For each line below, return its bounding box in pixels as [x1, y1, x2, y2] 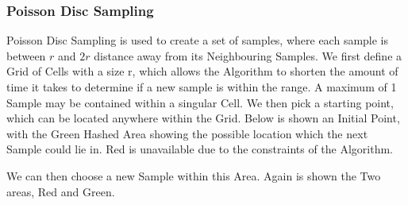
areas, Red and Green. [6, 183, 115, 199]
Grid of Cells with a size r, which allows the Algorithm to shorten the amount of [6, 63, 398, 79]
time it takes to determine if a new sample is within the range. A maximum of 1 [6, 79, 397, 95]
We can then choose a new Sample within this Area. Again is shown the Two [6, 167, 381, 184]
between [6, 47, 46, 64]
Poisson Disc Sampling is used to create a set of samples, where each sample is [6, 32, 389, 48]
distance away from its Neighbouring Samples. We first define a [94, 47, 402, 64]
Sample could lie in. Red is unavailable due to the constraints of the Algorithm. [6, 141, 394, 157]
